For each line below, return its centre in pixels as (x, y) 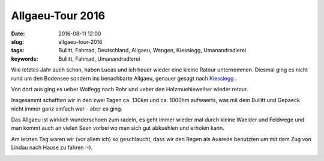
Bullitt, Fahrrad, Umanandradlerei (99, 59)
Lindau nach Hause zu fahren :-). (52, 148)
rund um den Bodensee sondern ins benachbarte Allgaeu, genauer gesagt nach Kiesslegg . (124, 78)
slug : (17, 41)
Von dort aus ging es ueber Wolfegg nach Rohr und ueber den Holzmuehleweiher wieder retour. (130, 89)
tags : (18, 50)
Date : (18, 34)
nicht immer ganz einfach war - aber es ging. (67, 109)
